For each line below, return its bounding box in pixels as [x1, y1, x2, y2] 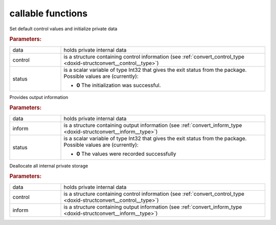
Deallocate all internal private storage [9, 162, 88, 169]
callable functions [9, 8, 88, 19]
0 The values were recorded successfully [76, 150, 176, 157]
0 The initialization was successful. [76, 81, 161, 89]
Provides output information [9, 94, 68, 100]
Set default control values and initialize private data [9, 26, 118, 32]
